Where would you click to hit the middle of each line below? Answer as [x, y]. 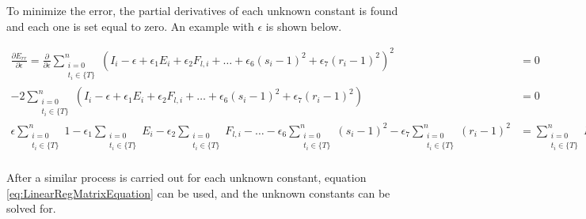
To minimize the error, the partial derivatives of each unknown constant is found [202, 10]
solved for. [31, 208]
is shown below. [304, 26]
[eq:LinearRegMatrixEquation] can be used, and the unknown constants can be [198, 193]
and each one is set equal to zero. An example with [130, 26]
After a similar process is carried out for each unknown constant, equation [186, 177]
